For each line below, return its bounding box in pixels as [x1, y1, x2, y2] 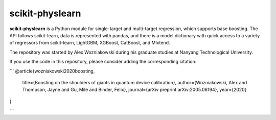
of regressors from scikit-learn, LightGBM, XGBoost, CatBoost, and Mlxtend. [9, 40, 170, 46]
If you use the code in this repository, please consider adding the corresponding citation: [9, 59, 197, 65]
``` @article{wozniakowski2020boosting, [9, 68, 95, 74]
